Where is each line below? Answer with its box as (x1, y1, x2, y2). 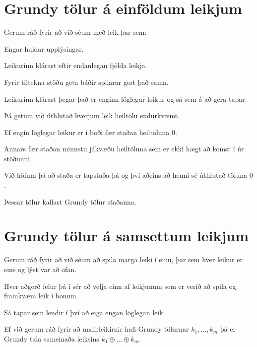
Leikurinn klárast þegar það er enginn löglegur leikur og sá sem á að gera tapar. (4, 93, 247, 104)
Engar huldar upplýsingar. (4, 43, 84, 54)
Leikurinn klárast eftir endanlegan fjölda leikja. (4, 60, 147, 70)
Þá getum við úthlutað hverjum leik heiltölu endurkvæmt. (4, 110, 180, 121)
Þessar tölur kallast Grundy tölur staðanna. (4, 196, 136, 207)
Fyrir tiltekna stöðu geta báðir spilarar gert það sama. (4, 76, 169, 87)
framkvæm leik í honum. (4, 290, 78, 301)
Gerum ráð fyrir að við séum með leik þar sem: (4, 27, 147, 37)
